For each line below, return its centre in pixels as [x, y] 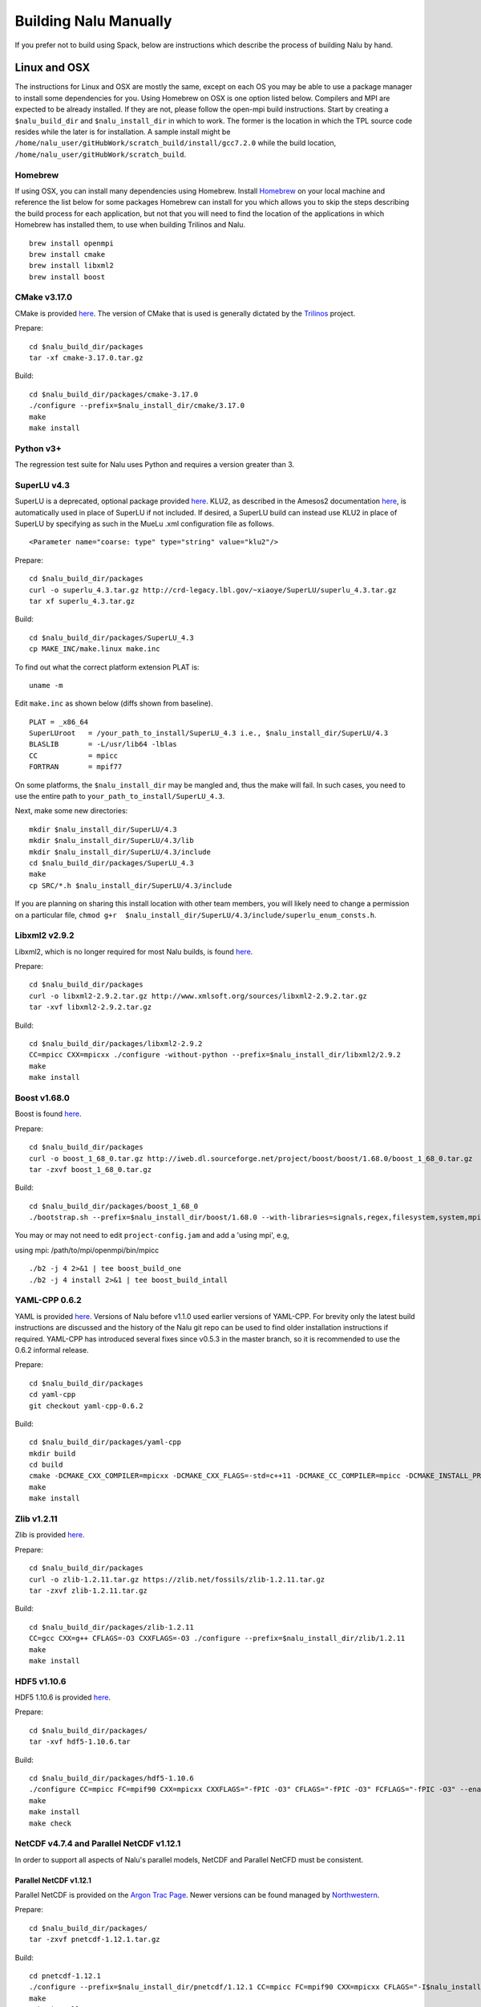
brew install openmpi [71, 243]
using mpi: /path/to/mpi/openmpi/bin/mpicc [87, 1250]
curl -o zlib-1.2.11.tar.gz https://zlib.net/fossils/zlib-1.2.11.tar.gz [177, 1579]
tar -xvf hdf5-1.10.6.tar [80, 1742]
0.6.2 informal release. [52, 1350]
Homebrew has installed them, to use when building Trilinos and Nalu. [130, 225]
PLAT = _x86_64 [59, 722]
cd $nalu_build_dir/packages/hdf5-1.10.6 [111, 1778]
